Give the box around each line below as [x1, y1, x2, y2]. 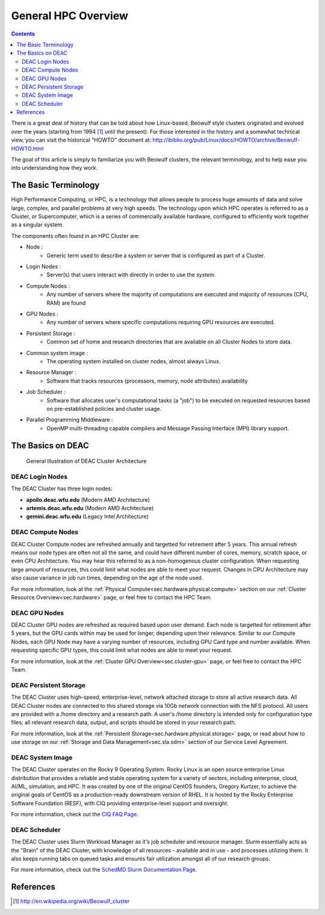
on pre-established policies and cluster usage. [46, 405, 162, 412]
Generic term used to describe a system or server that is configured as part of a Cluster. [46, 252, 265, 259]
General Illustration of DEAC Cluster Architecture [26, 458, 147, 465]
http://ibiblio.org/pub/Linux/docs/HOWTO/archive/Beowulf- [152, 136, 300, 144]
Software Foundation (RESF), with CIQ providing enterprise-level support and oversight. [11, 799, 229, 807]
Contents [11, 30, 36, 37]
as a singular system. [11, 221, 64, 228]
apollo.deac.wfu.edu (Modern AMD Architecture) [26, 496, 150, 503]
